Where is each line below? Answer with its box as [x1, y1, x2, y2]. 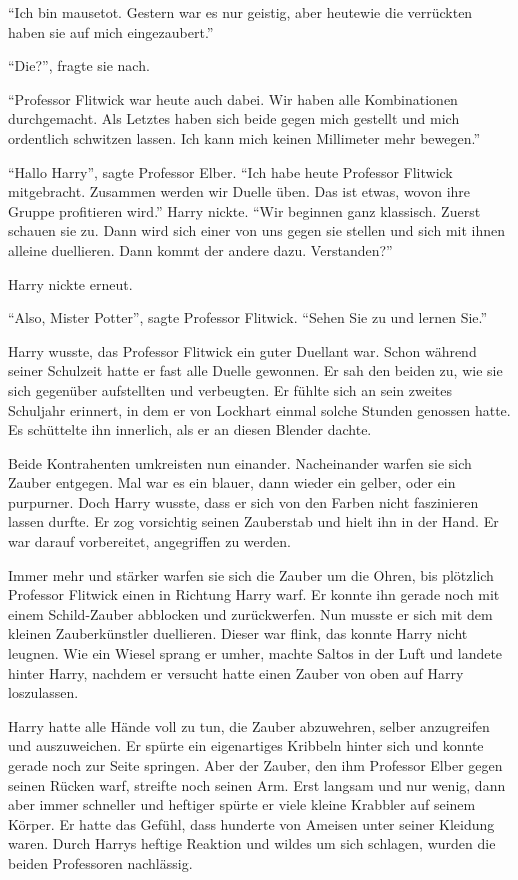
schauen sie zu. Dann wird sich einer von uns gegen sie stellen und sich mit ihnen [8, 220, 505, 241]
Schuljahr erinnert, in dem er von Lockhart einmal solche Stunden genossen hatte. [8, 399, 511, 420]
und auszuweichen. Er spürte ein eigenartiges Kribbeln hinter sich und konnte [8, 735, 484, 756]
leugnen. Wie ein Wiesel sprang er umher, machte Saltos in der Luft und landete [8, 643, 503, 664]
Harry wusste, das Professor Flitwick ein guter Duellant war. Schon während [8, 340, 477, 361]
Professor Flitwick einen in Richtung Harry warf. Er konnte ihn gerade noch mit [8, 584, 500, 605]
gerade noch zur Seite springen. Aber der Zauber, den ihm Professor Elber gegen [8, 755, 503, 775]
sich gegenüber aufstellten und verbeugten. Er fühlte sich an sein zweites [8, 379, 453, 400]
